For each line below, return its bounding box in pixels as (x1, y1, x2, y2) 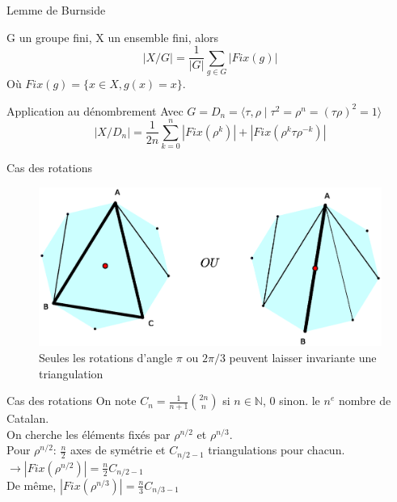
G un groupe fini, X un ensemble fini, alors (6, 28, 219, 45)
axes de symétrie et (70, 441, 166, 458)
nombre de (338, 392, 391, 409)
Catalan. (6, 410, 49, 427)
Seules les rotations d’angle (39, 348, 173, 365)
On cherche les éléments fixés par (6, 425, 171, 442)
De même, (6, 476, 57, 493)
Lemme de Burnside (6, 2, 106, 18)
